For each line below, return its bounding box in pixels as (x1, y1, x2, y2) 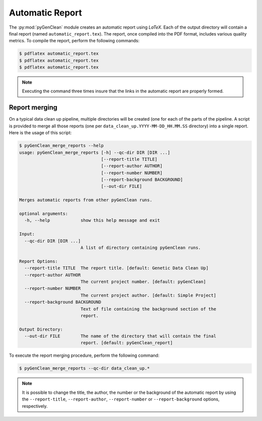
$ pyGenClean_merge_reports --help (19, 143, 104, 148)
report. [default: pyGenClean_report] (80, 340, 173, 346)
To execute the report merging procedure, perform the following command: (9, 352, 160, 358)
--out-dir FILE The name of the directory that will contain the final (24, 333, 216, 339)
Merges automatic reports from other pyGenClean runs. (19, 197, 152, 203)
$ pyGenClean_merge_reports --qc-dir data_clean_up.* (19, 366, 150, 371)
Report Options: (19, 258, 58, 264)
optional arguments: (19, 211, 68, 216)
